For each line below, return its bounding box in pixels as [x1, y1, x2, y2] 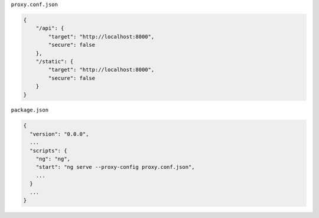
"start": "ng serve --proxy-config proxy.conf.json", [35, 163, 195, 171]
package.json [11, 107, 49, 114]
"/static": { [35, 58, 74, 65]
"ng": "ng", [35, 156, 71, 162]
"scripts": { [30, 147, 67, 154]
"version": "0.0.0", [30, 130, 89, 137]
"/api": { [35, 25, 64, 32]
